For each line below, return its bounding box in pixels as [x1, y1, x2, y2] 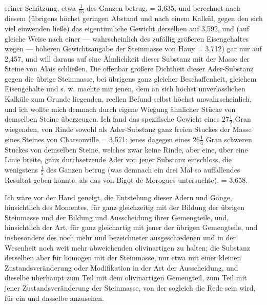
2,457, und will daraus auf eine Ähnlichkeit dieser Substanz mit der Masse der [5, 53, 250, 64]
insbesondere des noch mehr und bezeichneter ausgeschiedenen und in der [5, 232, 236, 242]
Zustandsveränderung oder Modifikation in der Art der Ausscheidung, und [5, 262, 238, 273]
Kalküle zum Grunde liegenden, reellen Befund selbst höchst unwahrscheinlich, [5, 93, 252, 104]
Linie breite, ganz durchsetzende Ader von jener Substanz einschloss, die [5, 154, 232, 165]
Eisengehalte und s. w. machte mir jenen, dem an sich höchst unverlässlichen [5, 83, 245, 94]
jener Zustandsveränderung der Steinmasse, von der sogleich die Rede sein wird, [5, 282, 256, 293]
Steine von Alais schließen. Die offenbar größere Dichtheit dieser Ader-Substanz [5, 63, 254, 74]
